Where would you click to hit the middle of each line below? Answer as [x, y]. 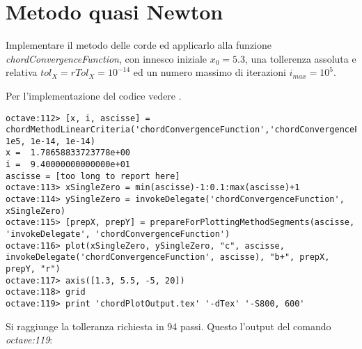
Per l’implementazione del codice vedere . [94, 95]
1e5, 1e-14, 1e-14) [50, 141]
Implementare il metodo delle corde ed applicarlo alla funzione [139, 45]
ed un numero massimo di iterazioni [210, 72]
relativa [22, 72]
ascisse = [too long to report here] [93, 176]
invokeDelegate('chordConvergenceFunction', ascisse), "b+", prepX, [168, 257]
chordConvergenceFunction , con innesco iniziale [107, 58]
